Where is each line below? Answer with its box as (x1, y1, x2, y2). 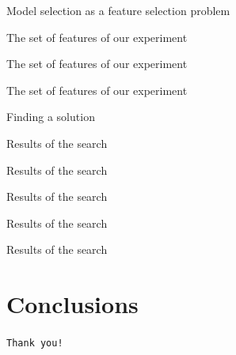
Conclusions (6, 288, 139, 320)
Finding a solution (6, 108, 95, 125)
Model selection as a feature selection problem (6, 2, 230, 18)
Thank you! (6, 338, 63, 349)
